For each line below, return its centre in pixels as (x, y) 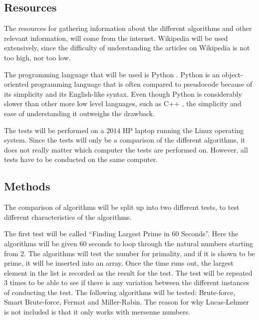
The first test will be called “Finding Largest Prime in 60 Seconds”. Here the (121, 234)
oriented (16, 84)
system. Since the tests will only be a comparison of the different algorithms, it (125, 140)
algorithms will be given (41, 243)
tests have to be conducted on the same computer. (81, 159)
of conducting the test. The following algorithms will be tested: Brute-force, (120, 292)
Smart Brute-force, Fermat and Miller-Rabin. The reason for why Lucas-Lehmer (127, 302)
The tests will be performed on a (54, 130)
